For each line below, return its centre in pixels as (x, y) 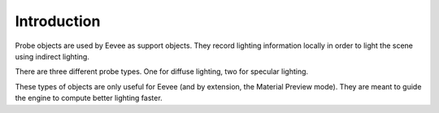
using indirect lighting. (52, 56)
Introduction (58, 21)
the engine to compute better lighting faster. (89, 98)
